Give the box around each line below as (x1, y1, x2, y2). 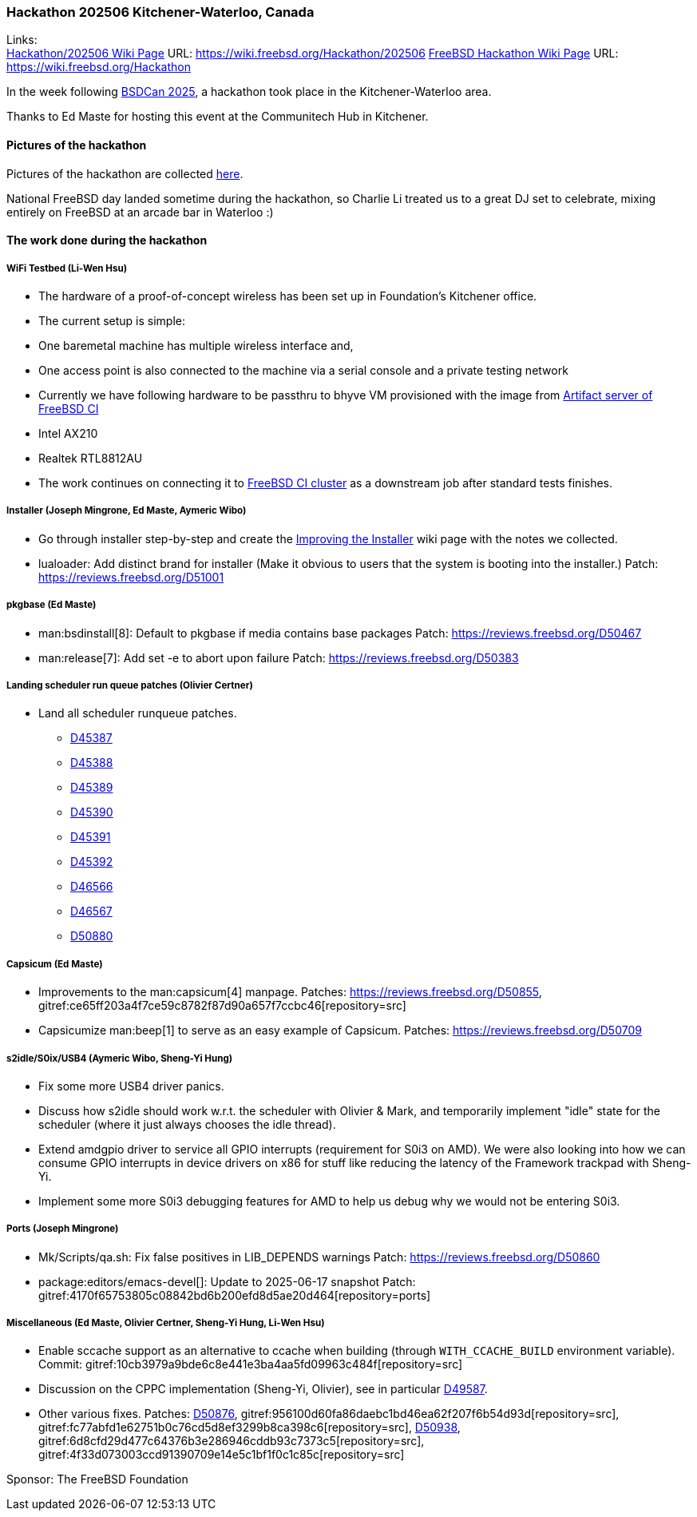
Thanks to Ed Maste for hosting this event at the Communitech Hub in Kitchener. (6, 109, 429, 124)
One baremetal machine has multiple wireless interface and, (38, 338, 354, 352)
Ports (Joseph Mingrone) (6, 1223, 119, 1235)
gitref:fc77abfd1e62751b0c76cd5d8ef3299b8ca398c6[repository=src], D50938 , (38, 1420, 461, 1435)
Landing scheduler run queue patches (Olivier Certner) (6, 679, 253, 691)
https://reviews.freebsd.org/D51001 (38, 570, 224, 584)
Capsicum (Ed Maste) (6, 958, 103, 970)
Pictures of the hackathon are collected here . (6, 166, 244, 181)
